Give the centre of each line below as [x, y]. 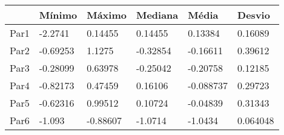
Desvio [254, 15]
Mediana [157, 15]
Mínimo [58, 15]
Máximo [107, 15]
